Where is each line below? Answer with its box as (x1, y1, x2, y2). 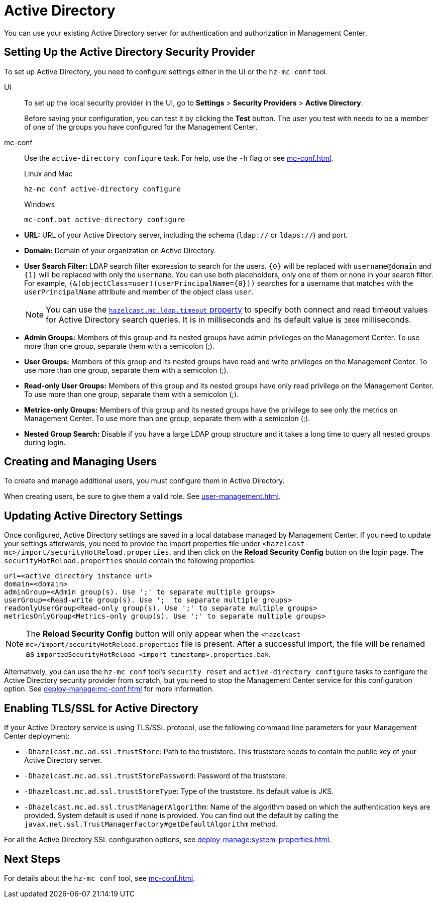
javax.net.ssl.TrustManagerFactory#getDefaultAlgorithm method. (24, 820, 278, 829)
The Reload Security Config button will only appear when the (26, 629, 259, 639)
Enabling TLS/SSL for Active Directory (4, 701, 198, 715)
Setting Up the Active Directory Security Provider (4, 46, 256, 59)
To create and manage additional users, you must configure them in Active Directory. (4, 476, 285, 485)
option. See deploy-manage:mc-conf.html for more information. (4, 684, 214, 693)
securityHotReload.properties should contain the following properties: (4, 556, 256, 565)
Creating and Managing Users (4, 455, 157, 468)
